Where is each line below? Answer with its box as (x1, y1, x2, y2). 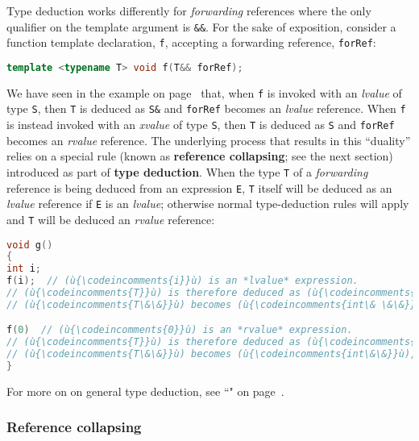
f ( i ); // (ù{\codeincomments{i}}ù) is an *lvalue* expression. (6, 275, 359, 287)
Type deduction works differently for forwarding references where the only (6, 2, 371, 19)
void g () (6, 239, 53, 251)
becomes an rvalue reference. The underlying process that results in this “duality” (6, 131, 411, 148)
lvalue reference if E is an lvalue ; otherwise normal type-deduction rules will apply (6, 195, 409, 212)
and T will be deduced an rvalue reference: (6, 210, 215, 227)
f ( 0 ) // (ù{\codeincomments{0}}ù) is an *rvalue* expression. (6, 324, 353, 336)
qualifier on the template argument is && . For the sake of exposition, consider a (6, 18, 396, 35)
